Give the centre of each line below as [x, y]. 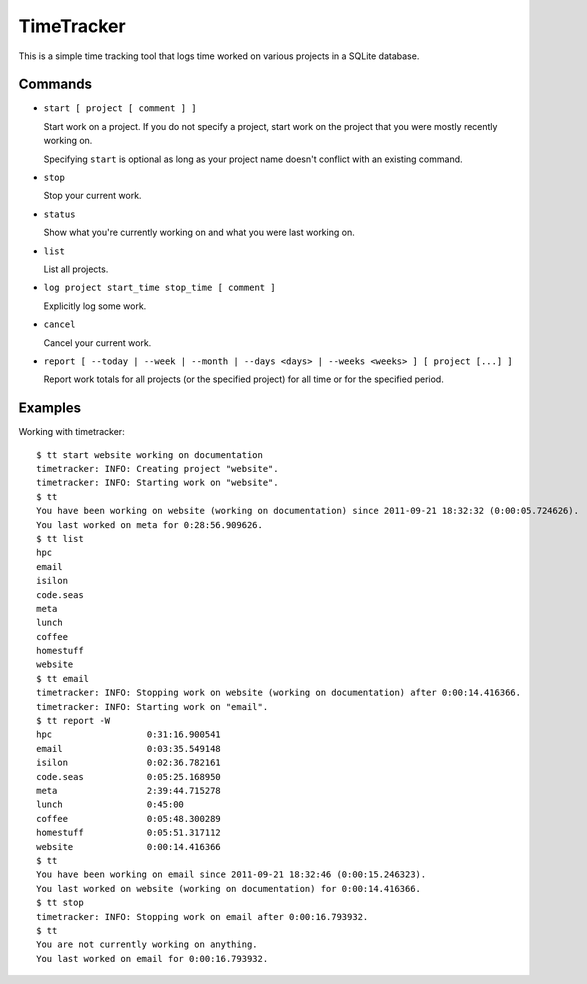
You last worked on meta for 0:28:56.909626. [150, 524]
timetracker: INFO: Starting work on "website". [157, 483]
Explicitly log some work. [95, 306]
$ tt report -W [73, 721]
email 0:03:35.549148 [129, 748]
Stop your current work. [92, 196]
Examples [50, 408]
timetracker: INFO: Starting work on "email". [152, 706]
